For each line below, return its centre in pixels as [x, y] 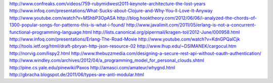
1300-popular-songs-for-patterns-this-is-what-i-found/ [67, 25]
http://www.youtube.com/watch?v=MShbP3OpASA [63, 18]
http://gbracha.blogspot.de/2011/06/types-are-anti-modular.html [77, 74]
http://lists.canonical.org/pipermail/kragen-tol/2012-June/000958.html [166, 32]
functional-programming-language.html [51, 32]
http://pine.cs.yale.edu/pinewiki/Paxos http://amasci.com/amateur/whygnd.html [92, 67]
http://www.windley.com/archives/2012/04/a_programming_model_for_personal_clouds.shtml [107, 60]
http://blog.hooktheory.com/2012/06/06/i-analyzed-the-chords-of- [187, 18]
